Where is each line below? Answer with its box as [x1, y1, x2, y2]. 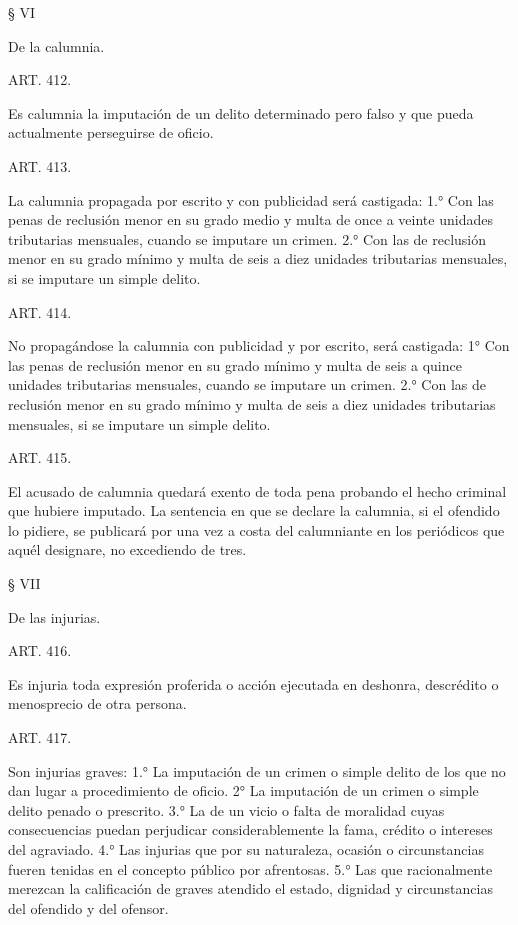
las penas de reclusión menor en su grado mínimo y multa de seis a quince [8, 354, 462, 375]
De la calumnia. [8, 35, 105, 56]
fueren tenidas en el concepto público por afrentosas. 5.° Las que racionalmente [8, 858, 493, 879]
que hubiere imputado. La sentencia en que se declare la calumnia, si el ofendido [8, 500, 500, 521]
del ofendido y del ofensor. [8, 897, 169, 918]
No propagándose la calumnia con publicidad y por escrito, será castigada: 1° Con [8, 335, 510, 356]
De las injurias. [8, 606, 101, 627]
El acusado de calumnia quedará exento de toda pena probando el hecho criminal [8, 480, 507, 501]
